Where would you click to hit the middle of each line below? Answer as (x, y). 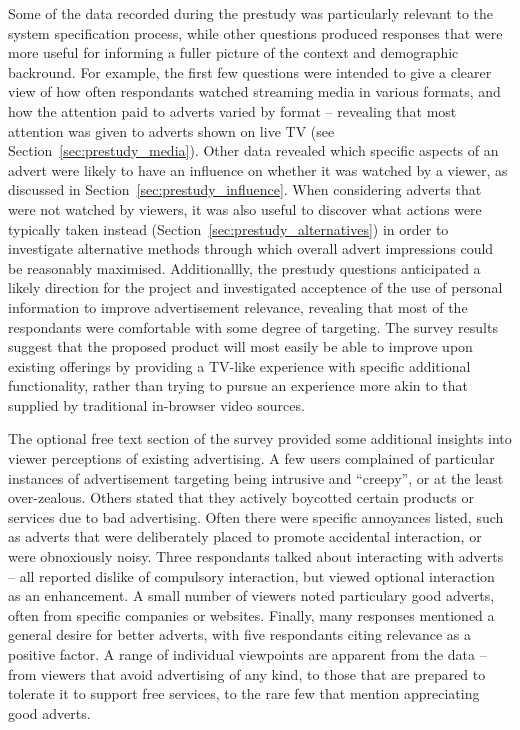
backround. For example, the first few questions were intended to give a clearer (250, 71)
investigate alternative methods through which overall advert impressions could (251, 248)
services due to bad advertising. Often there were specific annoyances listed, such (256, 516)
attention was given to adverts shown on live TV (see (171, 130)
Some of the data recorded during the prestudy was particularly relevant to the (251, 13)
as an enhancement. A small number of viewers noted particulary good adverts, (251, 595)
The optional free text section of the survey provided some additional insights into (260, 438)
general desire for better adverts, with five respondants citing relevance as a (240, 634)
